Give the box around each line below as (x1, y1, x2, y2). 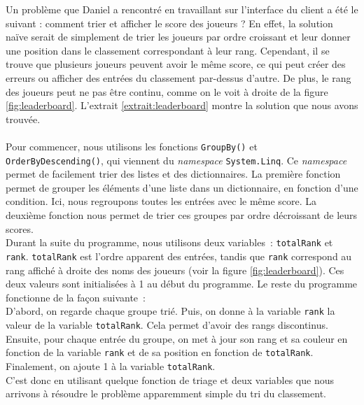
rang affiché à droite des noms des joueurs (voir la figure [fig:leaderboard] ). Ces (6, 262, 344, 277)
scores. (6, 221, 34, 236)
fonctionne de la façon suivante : (6, 290, 146, 304)
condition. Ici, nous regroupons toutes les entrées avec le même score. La (6, 194, 317, 208)
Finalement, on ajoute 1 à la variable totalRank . (6, 358, 216, 373)
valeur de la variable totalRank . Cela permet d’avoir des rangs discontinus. (6, 317, 328, 332)
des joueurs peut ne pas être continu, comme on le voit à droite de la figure (6, 84, 328, 99)
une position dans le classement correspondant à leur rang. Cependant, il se (6, 43, 330, 57)
